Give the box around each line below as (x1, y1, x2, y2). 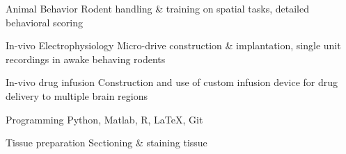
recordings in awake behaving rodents (6, 51, 166, 66)
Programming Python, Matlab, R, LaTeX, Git (6, 112, 203, 126)
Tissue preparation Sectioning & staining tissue (6, 135, 207, 150)
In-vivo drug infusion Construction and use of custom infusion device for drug (6, 75, 338, 89)
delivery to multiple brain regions (6, 88, 148, 103)
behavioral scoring (6, 15, 84, 29)
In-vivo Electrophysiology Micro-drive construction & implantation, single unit (6, 38, 341, 53)
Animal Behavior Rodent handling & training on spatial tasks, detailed (6, 1, 309, 15)
